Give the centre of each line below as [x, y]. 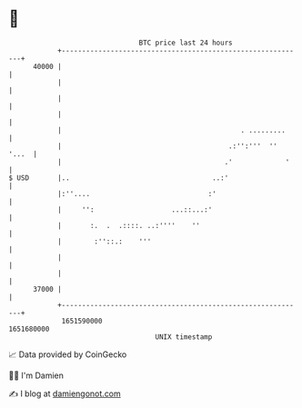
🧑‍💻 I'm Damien [36, 375]
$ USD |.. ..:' [119, 178]
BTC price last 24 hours [186, 43]
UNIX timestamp [184, 337]
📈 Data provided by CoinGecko [68, 354]
